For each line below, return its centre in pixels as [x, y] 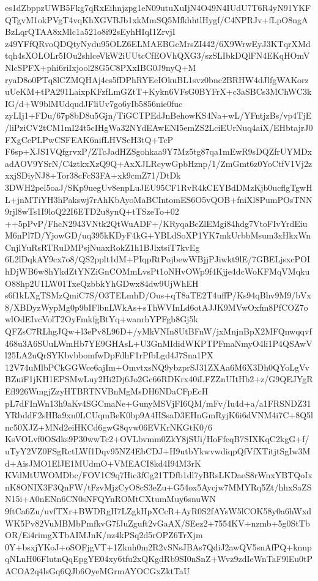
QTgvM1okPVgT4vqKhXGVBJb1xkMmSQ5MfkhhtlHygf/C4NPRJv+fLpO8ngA [157, 19]
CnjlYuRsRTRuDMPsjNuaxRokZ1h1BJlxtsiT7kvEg [102, 247]
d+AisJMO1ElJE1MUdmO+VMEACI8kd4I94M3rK [103, 463]
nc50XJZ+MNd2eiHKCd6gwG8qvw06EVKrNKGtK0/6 [109, 427]
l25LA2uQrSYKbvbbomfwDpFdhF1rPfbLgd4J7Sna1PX [109, 355]
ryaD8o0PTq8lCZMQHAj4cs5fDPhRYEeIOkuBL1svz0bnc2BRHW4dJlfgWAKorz [157, 79]
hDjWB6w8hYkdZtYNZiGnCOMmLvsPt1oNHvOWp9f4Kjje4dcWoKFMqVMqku [157, 271]
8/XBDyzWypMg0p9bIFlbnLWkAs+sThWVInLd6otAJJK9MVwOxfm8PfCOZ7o [157, 307]
